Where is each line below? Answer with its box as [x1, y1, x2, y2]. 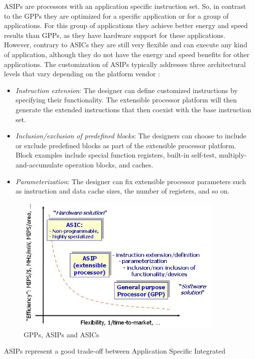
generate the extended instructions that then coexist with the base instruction [15, 104, 252, 114]
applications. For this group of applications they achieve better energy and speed [4, 20, 248, 31]
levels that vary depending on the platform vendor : [4, 68, 160, 79]
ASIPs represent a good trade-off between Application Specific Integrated [4, 346, 225, 356]
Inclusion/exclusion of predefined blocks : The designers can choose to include [15, 131, 247, 141]
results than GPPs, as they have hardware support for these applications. [4, 30, 225, 40]
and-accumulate [15, 159, 63, 169]
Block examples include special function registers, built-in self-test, [15, 150, 217, 160]
